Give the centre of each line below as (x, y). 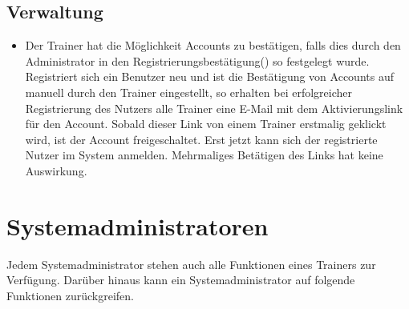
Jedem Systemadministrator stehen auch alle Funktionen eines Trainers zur (191, 264)
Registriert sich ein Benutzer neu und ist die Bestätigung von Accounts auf (209, 76)
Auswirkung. (56, 170)
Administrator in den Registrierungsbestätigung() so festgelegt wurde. (197, 60)
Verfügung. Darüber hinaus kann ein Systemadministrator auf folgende (181, 280)
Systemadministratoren (138, 225)
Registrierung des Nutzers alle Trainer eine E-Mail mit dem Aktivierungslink (214, 108)
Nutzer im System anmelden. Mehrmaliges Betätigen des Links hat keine (204, 155)
